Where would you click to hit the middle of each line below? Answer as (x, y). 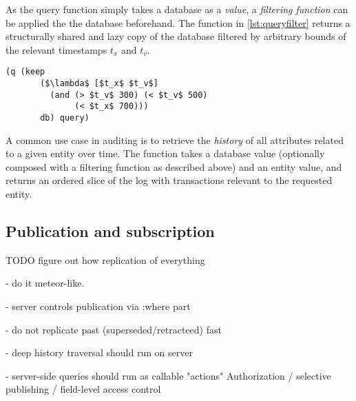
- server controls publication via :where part (98, 306)
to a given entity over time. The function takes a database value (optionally (165, 153)
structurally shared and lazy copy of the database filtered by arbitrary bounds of (176, 36)
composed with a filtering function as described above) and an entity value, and (174, 166)
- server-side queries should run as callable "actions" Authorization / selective (168, 375)
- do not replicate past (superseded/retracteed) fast (114, 329)
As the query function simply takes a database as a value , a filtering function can (177, 9)
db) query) (65, 118)
